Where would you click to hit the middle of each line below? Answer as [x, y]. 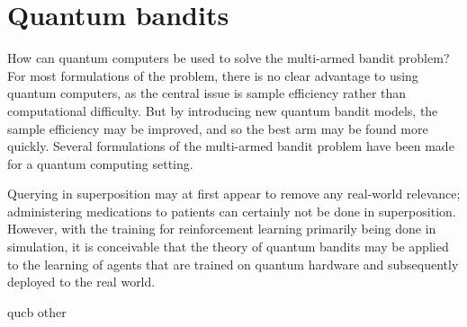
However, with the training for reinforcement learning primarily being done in [222, 229]
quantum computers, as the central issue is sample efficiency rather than [207, 93]
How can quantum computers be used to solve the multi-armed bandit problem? [229, 58]
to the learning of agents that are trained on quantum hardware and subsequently [233, 264]
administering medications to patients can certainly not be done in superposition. [232, 211]
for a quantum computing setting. [100, 163]
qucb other [37, 311]
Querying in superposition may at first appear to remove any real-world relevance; [234, 194]
